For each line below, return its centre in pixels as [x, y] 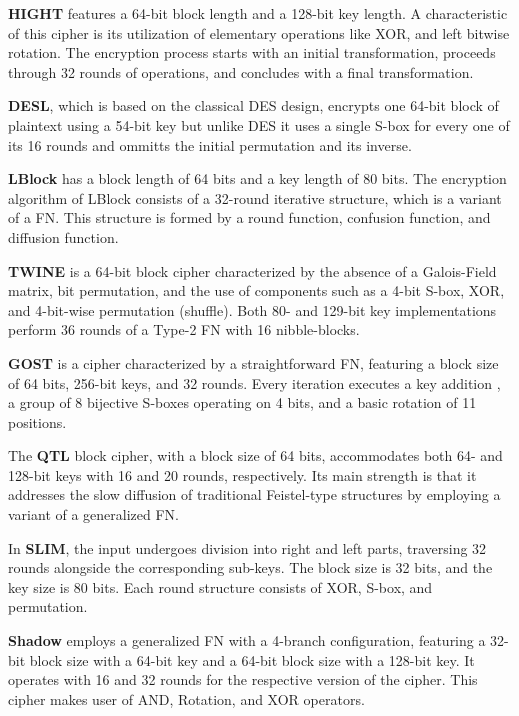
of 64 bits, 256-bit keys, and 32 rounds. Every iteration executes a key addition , [254, 382]
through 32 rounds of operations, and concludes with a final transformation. [241, 71]
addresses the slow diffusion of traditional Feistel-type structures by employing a [254, 494]
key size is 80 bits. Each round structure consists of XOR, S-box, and [220, 586]
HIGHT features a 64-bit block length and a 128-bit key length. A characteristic [258, 13]
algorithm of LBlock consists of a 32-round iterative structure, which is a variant [255, 197]
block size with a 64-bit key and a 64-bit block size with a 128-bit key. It [252, 659]
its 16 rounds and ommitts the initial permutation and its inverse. [210, 144]
